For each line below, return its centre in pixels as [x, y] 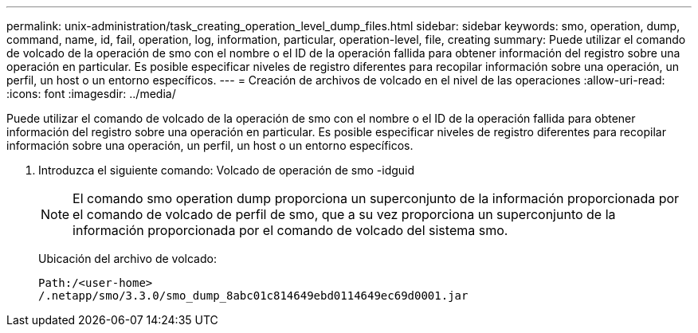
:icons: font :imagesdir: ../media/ [91, 94]
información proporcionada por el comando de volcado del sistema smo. [290, 230]
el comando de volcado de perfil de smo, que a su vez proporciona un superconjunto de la [344, 214]
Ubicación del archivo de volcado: [127, 259]
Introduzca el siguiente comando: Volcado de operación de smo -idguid [227, 170]
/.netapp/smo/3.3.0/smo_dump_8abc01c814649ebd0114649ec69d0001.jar [253, 296]
